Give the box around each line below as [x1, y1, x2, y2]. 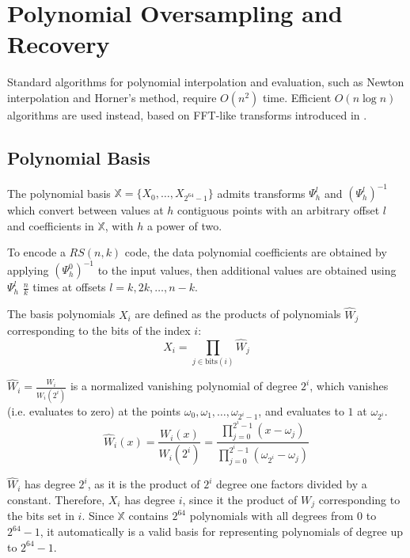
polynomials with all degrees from [189, 507, 354, 524]
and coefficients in [7, 217, 94, 233]
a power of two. [146, 217, 222, 233]
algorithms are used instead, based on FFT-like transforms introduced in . [7, 106, 367, 123]
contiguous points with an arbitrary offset [177, 202, 380, 218]
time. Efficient [262, 89, 332, 105]
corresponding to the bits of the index [7, 321, 191, 338]
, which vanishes [309, 378, 389, 394]
